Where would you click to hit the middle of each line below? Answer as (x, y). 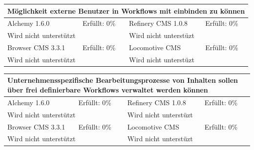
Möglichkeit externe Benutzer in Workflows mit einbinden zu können (126, 10)
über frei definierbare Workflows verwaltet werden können (108, 90)
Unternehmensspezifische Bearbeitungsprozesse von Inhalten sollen (123, 80)
